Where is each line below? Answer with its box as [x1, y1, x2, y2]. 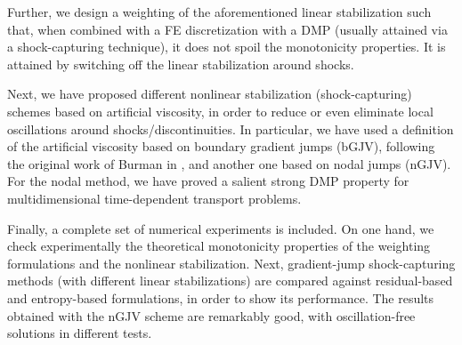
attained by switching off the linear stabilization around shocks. [7, 54, 354, 73]
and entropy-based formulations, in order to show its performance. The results [7, 288, 434, 307]
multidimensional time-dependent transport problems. [7, 189, 302, 207]
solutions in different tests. [7, 324, 152, 342]
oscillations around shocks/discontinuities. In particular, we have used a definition [7, 119, 454, 138]
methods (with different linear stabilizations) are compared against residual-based [7, 271, 453, 290]
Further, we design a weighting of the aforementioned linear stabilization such [7, 3, 432, 20]
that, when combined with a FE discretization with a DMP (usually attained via [7, 20, 448, 38]
